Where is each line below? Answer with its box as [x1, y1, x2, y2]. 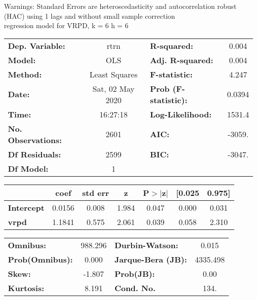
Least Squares [89, 68, 138, 80]
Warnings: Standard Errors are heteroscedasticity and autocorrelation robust [4, 1, 237, 11]
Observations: [8, 134, 62, 146]
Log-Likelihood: [150, 108, 212, 120]
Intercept [8, 201, 44, 213]
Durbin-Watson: [114, 239, 178, 251]
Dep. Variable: [8, 39, 65, 51]
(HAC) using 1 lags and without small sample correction [4, 10, 175, 21]
